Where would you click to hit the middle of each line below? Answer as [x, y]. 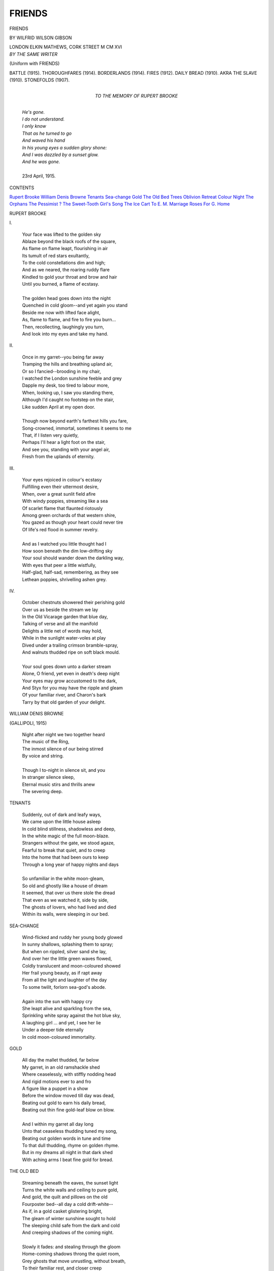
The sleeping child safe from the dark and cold [71, 1225]
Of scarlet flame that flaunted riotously [62, 508]
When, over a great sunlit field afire [59, 494]
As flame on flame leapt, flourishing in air [65, 249]
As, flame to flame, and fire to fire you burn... [69, 320]
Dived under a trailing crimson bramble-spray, [70, 645]
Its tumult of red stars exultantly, [56, 255]
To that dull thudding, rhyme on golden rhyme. [71, 1145]
